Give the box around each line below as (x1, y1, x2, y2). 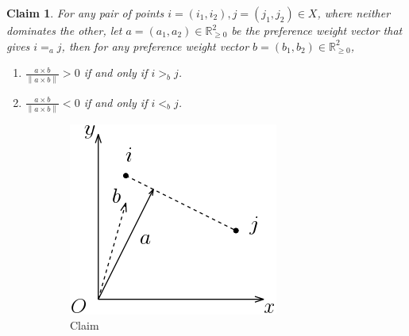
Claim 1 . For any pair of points (6, 5, 164, 21)
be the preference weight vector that (231, 22, 403, 38)
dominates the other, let (6, 22, 122, 38)
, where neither (317, 5, 391, 21)
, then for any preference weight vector (61, 37, 249, 54)
